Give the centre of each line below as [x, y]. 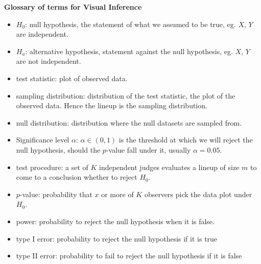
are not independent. [49, 61]
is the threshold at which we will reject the [186, 140]
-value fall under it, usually [148, 149]
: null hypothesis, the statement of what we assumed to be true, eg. [130, 24]
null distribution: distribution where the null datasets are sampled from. [129, 122]
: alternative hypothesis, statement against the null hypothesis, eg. [129, 51]
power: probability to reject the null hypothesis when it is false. [115, 221]
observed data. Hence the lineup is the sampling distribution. [112, 105]
